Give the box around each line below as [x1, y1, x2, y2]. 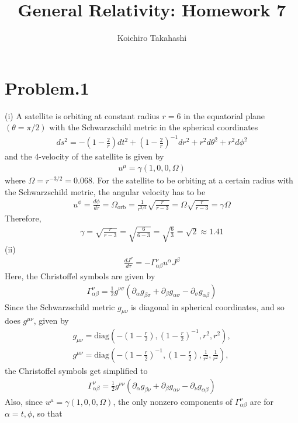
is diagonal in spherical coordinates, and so [130, 300, 285, 313]
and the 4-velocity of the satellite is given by [5, 150, 164, 162]
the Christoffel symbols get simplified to [5, 365, 148, 376]
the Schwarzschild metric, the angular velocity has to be [5, 185, 206, 197]
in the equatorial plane [183, 109, 265, 122]
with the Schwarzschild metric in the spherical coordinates [49, 121, 258, 133]
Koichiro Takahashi [117, 32, 187, 44]
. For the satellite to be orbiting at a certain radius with [92, 174, 293, 186]
